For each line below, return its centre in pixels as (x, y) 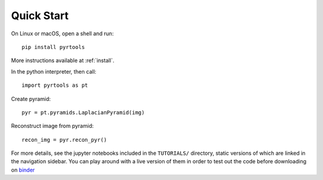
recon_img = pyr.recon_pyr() (64, 140)
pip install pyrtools (53, 47)
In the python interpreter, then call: (54, 71)
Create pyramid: (31, 99)
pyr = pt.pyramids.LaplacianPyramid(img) (83, 112)
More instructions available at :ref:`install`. (63, 60)
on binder (23, 170)
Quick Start (40, 16)
